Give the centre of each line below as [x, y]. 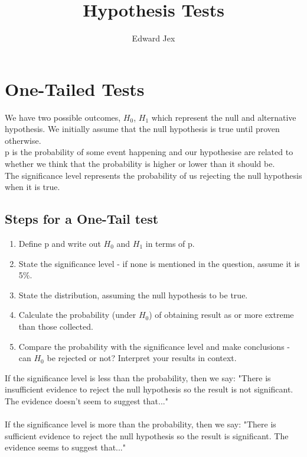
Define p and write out [60, 244]
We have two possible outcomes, [63, 117]
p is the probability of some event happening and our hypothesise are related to [149, 152]
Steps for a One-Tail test [82, 219]
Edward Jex [153, 38]
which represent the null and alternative [224, 117]
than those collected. [56, 326]
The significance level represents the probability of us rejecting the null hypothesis [153, 175]
